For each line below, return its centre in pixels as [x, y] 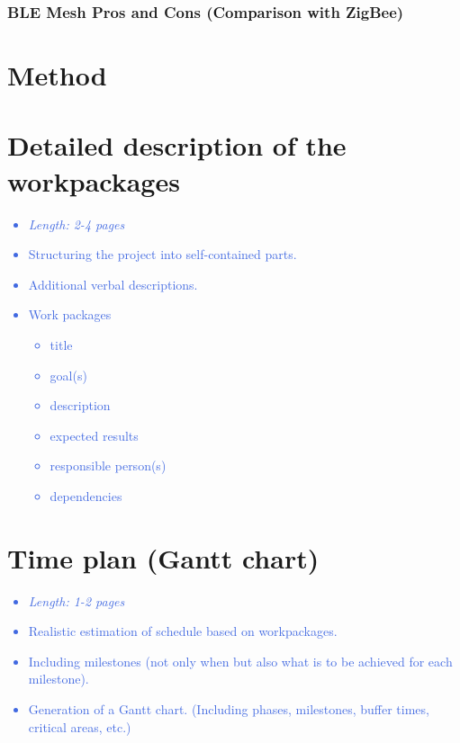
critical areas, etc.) [80, 726]
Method [57, 75]
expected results [94, 435]
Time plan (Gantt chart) [163, 557]
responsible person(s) [108, 465]
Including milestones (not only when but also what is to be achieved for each [240, 661]
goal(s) [68, 375]
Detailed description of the [177, 145]
